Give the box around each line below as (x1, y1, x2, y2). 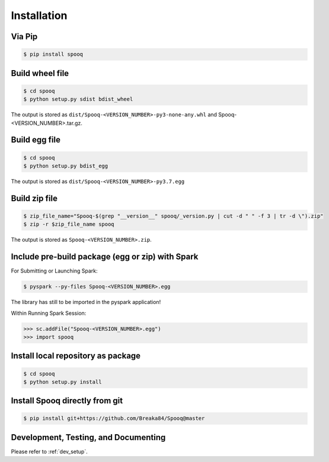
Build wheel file (11, 68, 69, 78)
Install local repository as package (11, 351, 141, 361)
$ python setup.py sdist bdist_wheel (23, 96, 133, 103)
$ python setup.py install (23, 378, 102, 385)
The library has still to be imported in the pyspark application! (11, 299, 161, 306)
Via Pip (11, 31, 38, 42)
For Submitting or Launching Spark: (11, 267, 98, 274)
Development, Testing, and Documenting (11, 432, 166, 442)
